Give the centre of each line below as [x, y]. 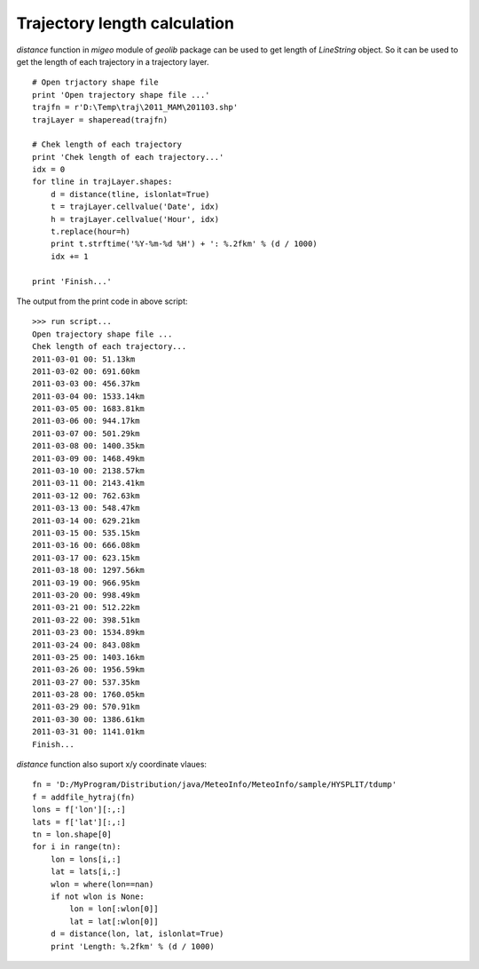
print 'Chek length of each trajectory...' [128, 157]
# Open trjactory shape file [95, 83]
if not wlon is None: [98, 896]
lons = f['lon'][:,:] [79, 810]
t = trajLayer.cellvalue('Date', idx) [135, 207]
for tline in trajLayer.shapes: [102, 182]
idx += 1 [69, 256]
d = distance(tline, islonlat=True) [130, 194]
